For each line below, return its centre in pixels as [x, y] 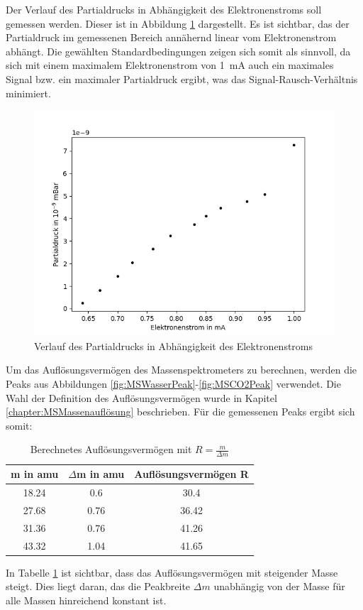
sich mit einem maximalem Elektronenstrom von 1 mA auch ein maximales [170, 65]
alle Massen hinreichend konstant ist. [86, 600]
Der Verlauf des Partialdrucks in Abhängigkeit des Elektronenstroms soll [164, 9]
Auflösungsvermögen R [191, 474]
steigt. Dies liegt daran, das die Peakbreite [98, 586]
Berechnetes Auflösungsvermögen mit [111, 449]
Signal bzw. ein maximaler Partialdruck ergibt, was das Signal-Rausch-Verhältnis [182, 78]
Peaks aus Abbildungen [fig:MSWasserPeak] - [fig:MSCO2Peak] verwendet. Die [173, 383]
